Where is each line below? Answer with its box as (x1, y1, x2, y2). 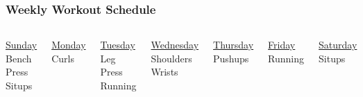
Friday (268, 37, 296, 52)
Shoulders (151, 51, 192, 65)
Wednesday (151, 37, 199, 52)
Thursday (213, 37, 254, 52)
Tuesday (100, 37, 135, 52)
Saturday (319, 37, 357, 52)
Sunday (6, 37, 37, 52)
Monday (51, 37, 86, 52)
